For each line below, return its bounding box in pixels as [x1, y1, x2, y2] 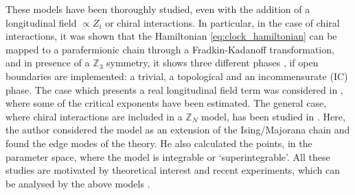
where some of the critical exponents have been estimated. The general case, [5, 96, 327, 110]
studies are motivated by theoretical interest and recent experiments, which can [5, 163, 340, 177]
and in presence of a [5, 55, 90, 70]
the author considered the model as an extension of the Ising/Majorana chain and [5, 122, 350, 137]
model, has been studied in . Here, [201, 109, 345, 123]
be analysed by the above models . [5, 176, 150, 190]
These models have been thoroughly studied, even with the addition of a [5, 2, 310, 16]
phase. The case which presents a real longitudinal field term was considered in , [5, 82, 343, 96]
